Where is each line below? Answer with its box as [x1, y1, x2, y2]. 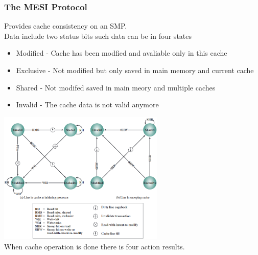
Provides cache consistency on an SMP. [4, 20, 127, 31]
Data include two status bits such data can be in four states [4, 30, 192, 41]
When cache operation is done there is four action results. [4, 241, 185, 251]
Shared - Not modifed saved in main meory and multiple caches [16, 82, 216, 92]
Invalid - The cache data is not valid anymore [16, 99, 159, 110]
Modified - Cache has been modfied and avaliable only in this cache [16, 48, 227, 58]
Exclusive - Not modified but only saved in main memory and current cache [16, 65, 254, 75]
